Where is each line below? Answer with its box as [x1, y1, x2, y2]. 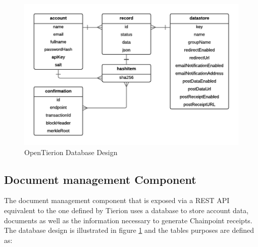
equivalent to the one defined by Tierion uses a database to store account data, [4, 205, 249, 215]
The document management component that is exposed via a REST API [4, 195, 230, 206]
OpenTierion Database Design [24, 146, 118, 157]
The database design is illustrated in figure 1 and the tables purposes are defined [4, 225, 254, 235]
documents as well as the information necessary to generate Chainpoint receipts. [4, 215, 252, 225]
